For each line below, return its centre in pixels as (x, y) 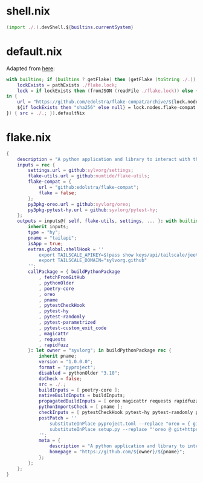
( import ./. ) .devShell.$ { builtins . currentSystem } (70, 27)
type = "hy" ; (44, 232)
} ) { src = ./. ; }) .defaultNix (46, 113)
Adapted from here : (31, 68)
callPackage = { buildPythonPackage (74, 272)
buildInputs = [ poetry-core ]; (79, 390)
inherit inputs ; (48, 227)
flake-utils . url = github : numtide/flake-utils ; (89, 176)
